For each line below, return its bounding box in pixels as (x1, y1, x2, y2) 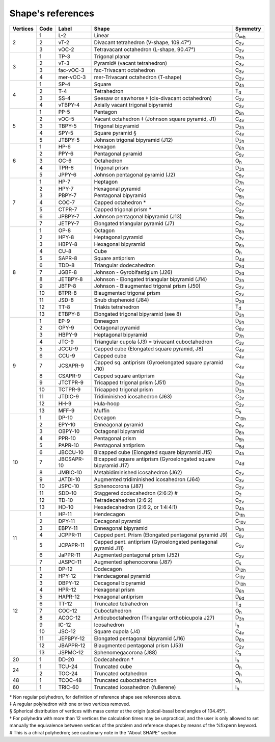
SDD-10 (58, 490, 77, 497)
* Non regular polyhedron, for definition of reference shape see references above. (9, 694, 182, 700)
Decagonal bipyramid (94, 579, 145, 586)
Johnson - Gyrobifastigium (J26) (94, 268, 173, 275)
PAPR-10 (58, 442, 79, 449)
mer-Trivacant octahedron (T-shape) (94, 74, 182, 81)
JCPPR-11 (58, 531, 81, 539)
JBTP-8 (58, 283, 76, 290)
